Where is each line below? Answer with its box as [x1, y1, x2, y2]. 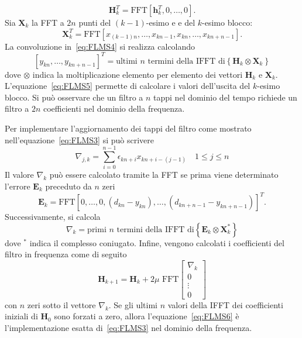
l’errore [5, 180, 30, 192]
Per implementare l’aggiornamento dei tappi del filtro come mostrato [5, 122, 252, 134]
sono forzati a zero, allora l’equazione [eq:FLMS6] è [54, 310, 239, 322]
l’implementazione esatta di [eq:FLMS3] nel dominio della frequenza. [5, 321, 252, 333]
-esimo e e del [146, 16, 195, 28]
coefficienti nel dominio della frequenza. [43, 102, 185, 115]
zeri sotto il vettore [27, 298, 96, 311]
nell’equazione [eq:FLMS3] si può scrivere [5, 133, 154, 146]
